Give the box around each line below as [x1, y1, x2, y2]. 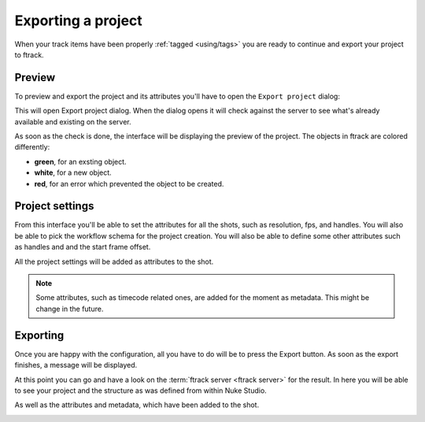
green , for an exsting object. [34, 157, 127, 166]
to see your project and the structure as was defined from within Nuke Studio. [14, 386, 267, 395]
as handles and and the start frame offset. [14, 242, 151, 252]
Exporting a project [14, 12, 143, 29]
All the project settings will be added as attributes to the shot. [14, 257, 214, 266]
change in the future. [35, 304, 104, 313]
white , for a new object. [34, 168, 112, 177]
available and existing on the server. [14, 117, 131, 126]
